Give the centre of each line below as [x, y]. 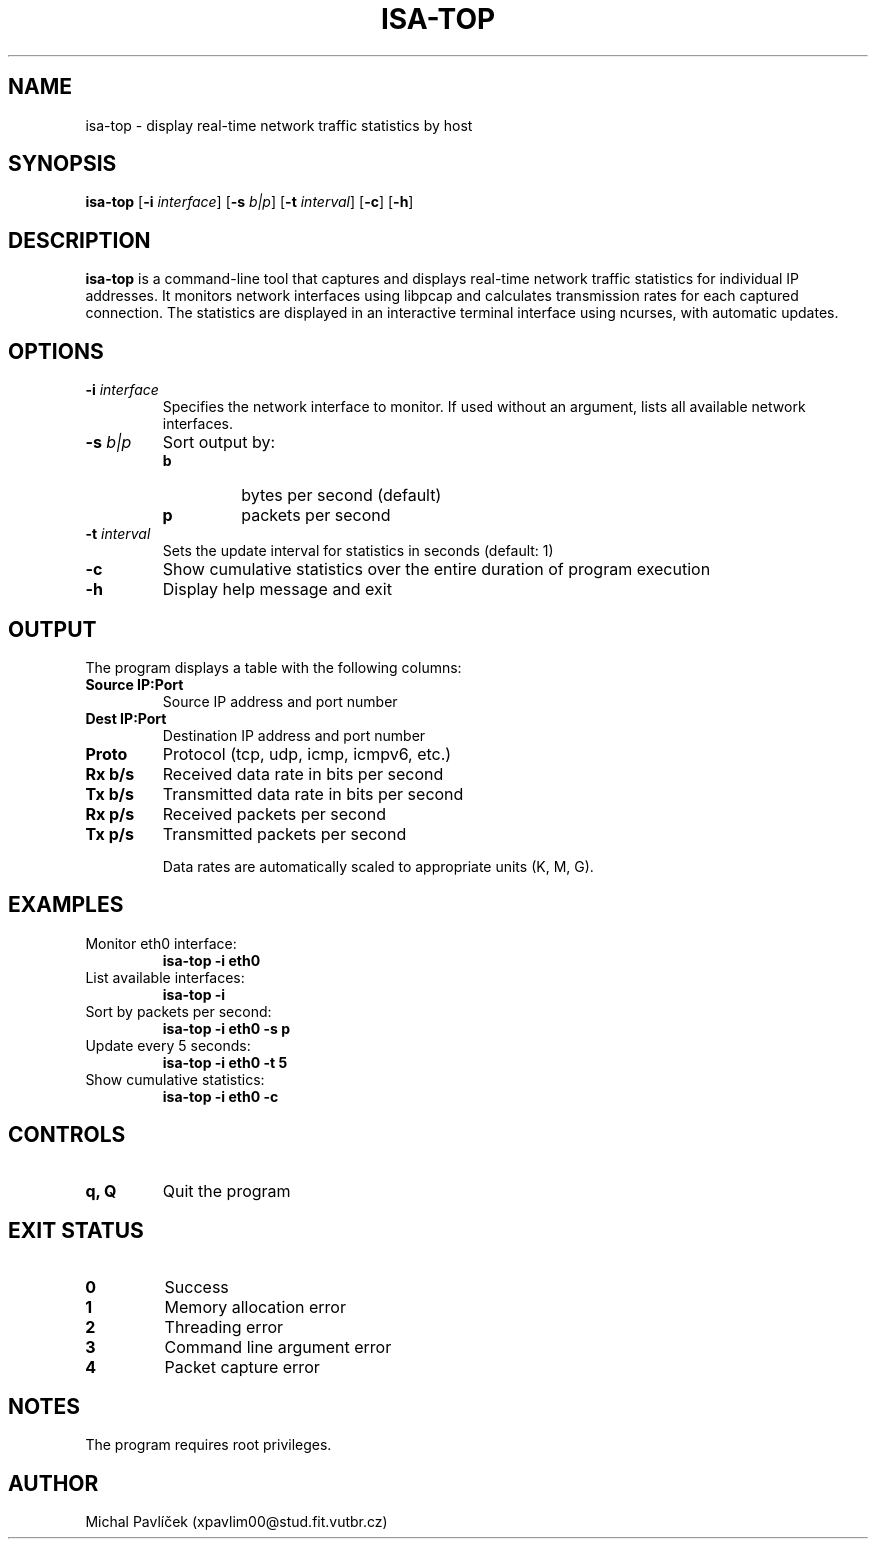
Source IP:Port [134, 684]
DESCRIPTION [79, 240]
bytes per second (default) [341, 495]
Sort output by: [219, 442]
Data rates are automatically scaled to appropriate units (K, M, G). [378, 866]
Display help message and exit [277, 589]
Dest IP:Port [126, 718]
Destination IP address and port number [294, 735]
